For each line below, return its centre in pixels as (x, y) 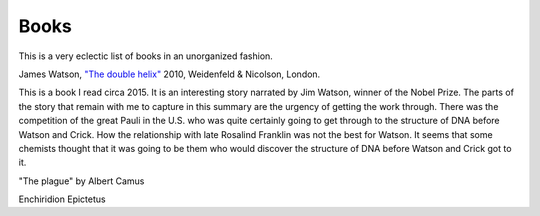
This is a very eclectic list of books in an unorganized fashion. (146, 56)
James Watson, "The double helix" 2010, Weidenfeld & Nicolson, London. (169, 74)
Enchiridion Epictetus (62, 199)
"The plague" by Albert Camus (81, 181)
